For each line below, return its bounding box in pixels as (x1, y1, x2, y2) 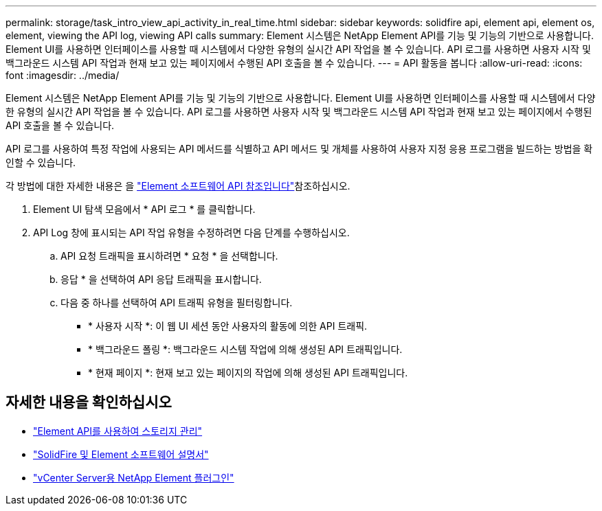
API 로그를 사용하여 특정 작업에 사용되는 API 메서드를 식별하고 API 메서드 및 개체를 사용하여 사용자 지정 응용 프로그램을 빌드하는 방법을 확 (5, 143, 593, 155)
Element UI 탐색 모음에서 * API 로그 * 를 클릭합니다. (33, 203, 256, 215)
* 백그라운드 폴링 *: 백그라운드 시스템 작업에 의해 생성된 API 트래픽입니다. (88, 343, 403, 355)
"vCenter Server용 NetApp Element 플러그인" (33, 471, 234, 484)
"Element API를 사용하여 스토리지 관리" (33, 424, 203, 437)
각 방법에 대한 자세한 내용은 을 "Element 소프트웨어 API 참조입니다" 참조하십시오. (5, 180, 350, 192)
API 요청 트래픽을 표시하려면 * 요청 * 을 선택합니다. (60, 250, 278, 262)
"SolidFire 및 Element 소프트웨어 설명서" (33, 448, 209, 460)
